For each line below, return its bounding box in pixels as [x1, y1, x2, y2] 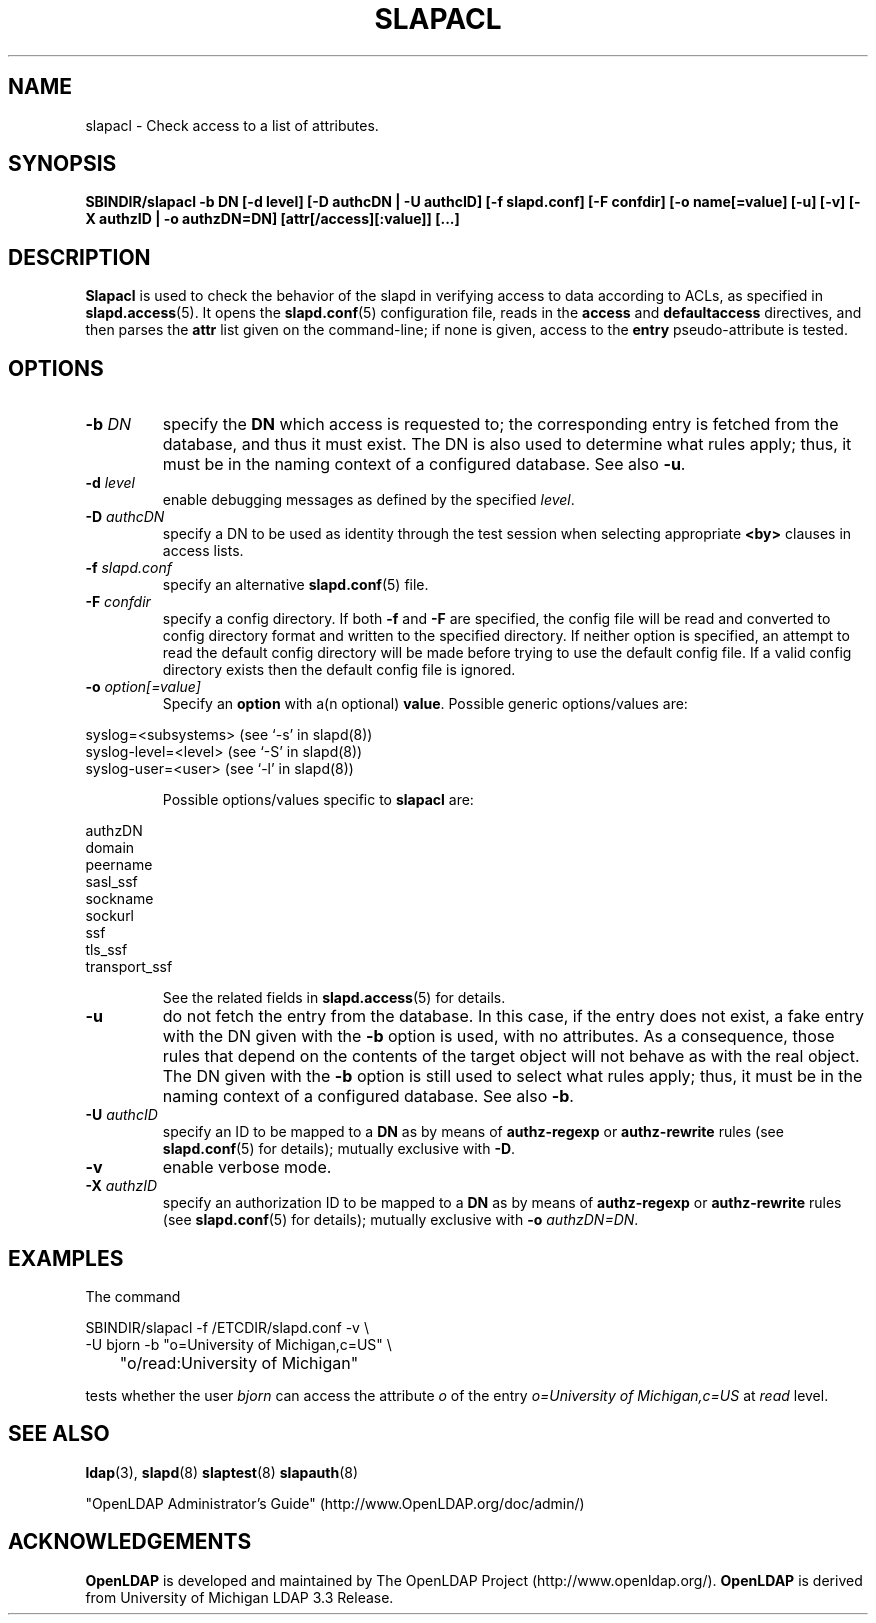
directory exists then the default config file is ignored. [162, 661, 516, 679]
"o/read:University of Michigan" [119, 1352, 359, 1373]
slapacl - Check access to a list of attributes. [85, 116, 379, 134]
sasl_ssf [85, 873, 138, 891]
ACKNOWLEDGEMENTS [8, 1529, 252, 1555]
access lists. [162, 542, 244, 560]
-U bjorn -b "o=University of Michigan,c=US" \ [85, 1335, 392, 1353]
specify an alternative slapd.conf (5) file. [162, 576, 429, 594]
